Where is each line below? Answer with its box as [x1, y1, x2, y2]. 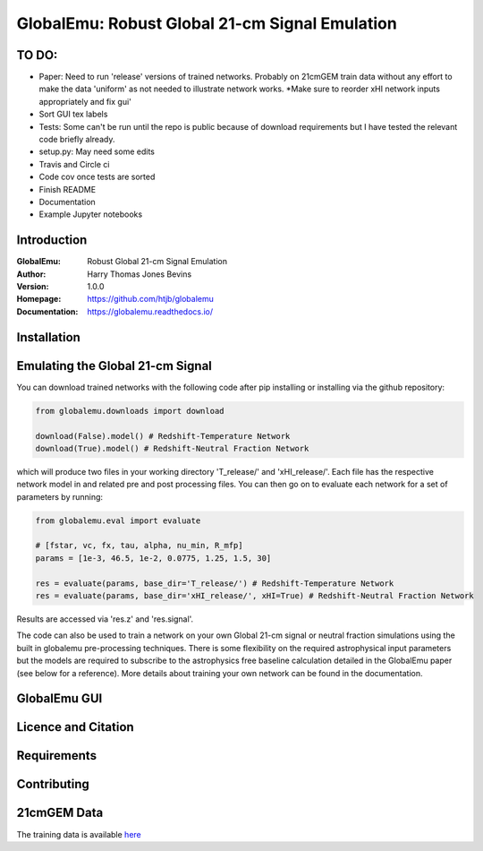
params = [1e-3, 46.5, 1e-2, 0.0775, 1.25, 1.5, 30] [35, 553, 272, 563]
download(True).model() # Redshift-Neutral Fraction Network [35, 443, 309, 453]
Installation [16, 330, 80, 345]
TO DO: [16, 47, 58, 63]
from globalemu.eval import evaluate [35, 515, 201, 526]
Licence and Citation [16, 719, 134, 735]
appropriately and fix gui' [38, 96, 131, 107]
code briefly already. [38, 134, 115, 145]
